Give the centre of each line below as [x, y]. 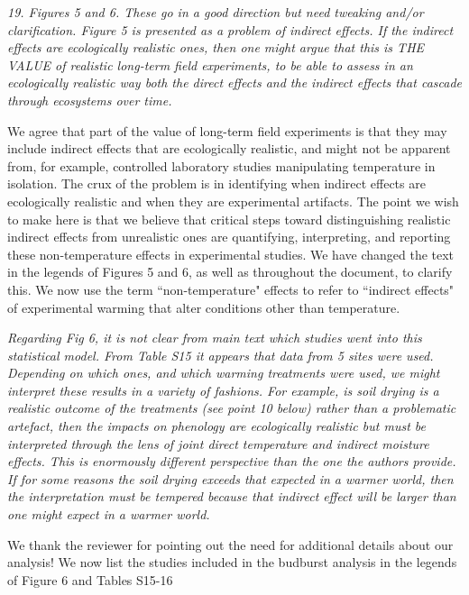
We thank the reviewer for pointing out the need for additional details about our [230, 544]
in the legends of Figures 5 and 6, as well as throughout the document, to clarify [230, 272]
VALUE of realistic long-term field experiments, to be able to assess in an [210, 64]
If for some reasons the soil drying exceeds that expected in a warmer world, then [230, 478]
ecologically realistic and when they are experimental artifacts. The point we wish [233, 201]
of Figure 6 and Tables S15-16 [90, 579]
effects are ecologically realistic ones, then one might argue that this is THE [216, 47]
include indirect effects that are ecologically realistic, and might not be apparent [229, 148]
